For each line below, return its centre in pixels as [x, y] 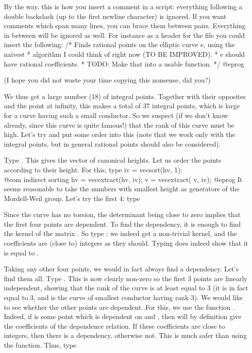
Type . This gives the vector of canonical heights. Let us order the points [113, 160]
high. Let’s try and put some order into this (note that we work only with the [120, 134]
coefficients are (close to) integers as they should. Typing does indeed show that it [126, 243]
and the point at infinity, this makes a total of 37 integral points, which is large [122, 106]
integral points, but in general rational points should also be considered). [112, 143]
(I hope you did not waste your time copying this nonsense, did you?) [107, 80]
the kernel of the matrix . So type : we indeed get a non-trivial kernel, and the [120, 233]
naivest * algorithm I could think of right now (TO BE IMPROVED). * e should [125, 54]
